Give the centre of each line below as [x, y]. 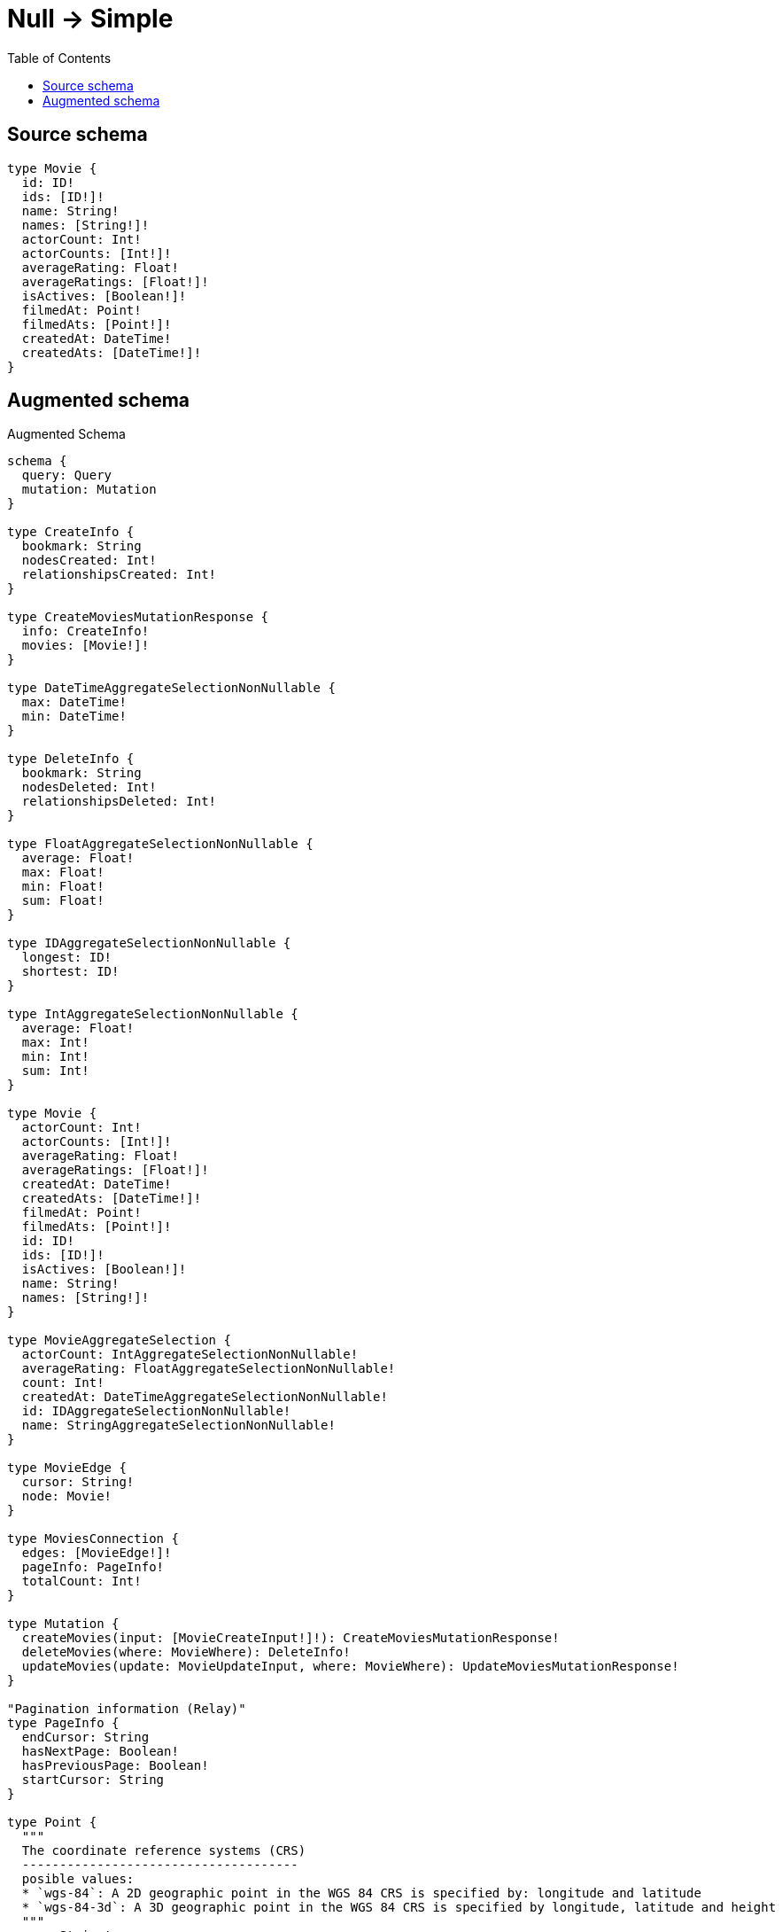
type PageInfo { [63, 1723]
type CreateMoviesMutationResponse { [138, 617]
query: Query [67, 475]
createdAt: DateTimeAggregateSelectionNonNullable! [205, 1397]
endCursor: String [85, 1737]
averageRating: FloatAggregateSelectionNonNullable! [209, 1369]
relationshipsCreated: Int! [119, 575]
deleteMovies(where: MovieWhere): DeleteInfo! [186, 1652]
